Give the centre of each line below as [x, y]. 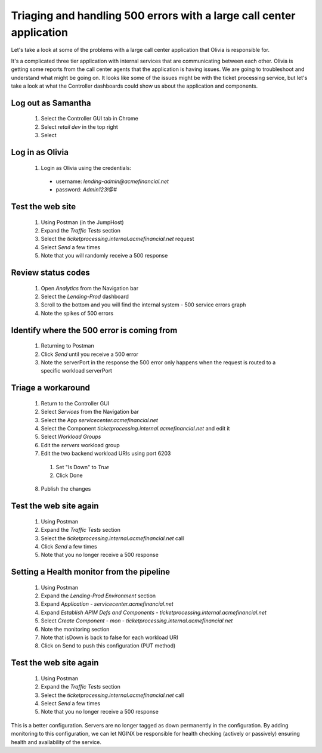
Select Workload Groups [71, 437]
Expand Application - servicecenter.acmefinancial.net [107, 604]
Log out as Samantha [51, 103]
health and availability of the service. [56, 742]
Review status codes [50, 273]
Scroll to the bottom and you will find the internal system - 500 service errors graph [143, 305]
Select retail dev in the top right [80, 127]
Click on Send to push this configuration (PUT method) [108, 646]
